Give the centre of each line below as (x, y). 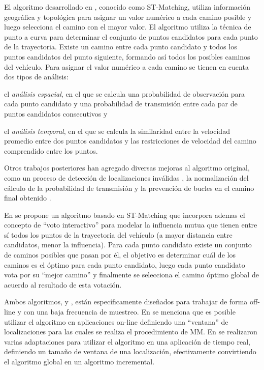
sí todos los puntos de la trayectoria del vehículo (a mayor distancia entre (118, 234)
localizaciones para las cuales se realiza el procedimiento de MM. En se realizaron (131, 332)
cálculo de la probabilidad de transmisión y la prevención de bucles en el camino (129, 188)
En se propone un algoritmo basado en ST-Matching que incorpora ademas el (125, 215)
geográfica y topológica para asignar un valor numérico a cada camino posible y (128, 17)
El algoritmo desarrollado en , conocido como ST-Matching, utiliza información (127, 7)
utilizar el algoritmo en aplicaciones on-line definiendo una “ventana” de (116, 321)
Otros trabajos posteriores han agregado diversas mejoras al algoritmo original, (127, 168)
